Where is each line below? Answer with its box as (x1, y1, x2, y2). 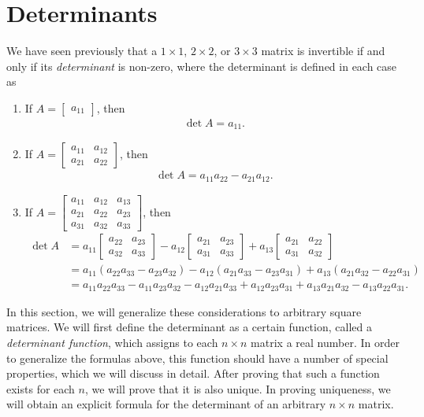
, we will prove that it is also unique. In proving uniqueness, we (84, 380, 391, 397)
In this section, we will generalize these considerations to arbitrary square (6, 303, 362, 319)
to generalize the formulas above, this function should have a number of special (6, 349, 389, 366)
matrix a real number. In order (251, 334, 400, 351)
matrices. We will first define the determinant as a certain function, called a (6, 319, 372, 335)
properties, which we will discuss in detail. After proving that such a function (6, 365, 380, 382)
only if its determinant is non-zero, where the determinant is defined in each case (6, 57, 397, 74)
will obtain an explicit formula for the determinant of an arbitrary (6, 396, 326, 412)
